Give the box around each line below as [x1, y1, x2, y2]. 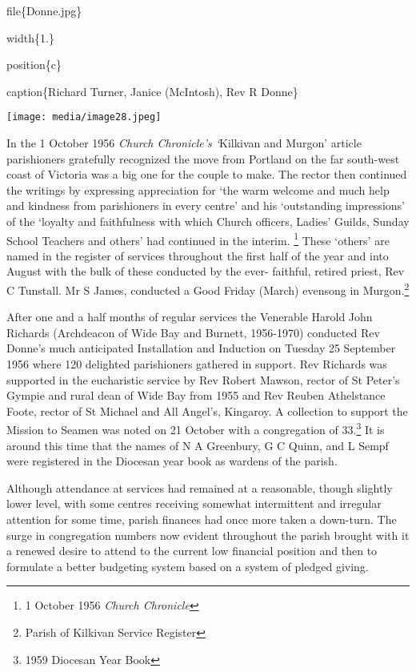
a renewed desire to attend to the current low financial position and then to [6, 542, 378, 559]
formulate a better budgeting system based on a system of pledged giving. [6, 557, 369, 574]
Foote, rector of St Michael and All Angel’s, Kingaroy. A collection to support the [6, 402, 408, 419]
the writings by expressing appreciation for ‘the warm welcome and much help [6, 181, 390, 198]
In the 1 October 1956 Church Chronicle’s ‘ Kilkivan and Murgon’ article [6, 135, 362, 151]
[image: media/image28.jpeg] [6, 111, 162, 123]
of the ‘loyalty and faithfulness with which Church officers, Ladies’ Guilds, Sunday [6, 213, 410, 229]
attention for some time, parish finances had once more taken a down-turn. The [6, 511, 397, 528]
